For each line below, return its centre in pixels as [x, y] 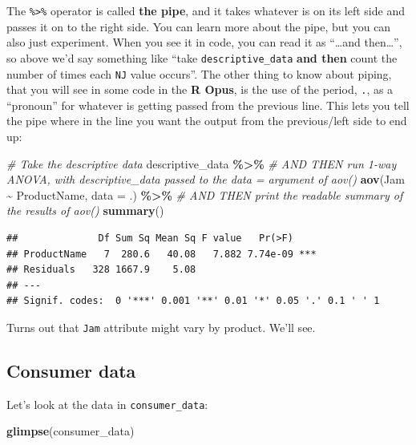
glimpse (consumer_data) [71, 431]
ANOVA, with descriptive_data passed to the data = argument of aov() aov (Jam [206, 179]
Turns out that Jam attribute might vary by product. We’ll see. [161, 327]
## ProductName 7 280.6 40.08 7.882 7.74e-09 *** [162, 254]
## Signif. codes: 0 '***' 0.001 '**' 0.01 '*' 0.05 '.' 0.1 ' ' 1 [193, 301]
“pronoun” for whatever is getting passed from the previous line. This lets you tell [208, 105]
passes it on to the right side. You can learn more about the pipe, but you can [199, 26]
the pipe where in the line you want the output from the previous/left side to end [207, 121]
